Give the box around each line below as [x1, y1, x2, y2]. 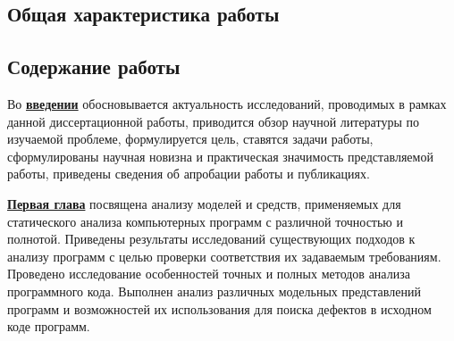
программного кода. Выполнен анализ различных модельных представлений [7, 281, 421, 300]
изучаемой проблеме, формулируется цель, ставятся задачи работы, [7, 129, 374, 148]
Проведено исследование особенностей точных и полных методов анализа [7, 264, 410, 283]
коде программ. [7, 317, 90, 336]
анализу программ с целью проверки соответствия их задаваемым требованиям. [7, 246, 441, 265]
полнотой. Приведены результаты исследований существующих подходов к [7, 229, 416, 248]
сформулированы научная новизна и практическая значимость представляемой [7, 146, 433, 165]
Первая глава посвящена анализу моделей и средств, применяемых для [7, 194, 401, 212]
